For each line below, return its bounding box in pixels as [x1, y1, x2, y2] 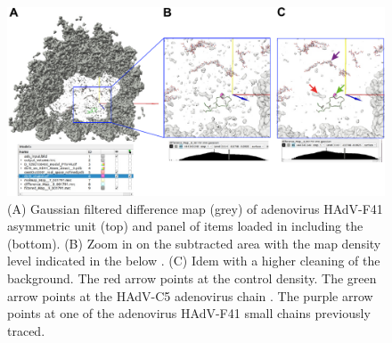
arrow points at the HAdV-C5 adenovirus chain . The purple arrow [7, 286, 373, 305]
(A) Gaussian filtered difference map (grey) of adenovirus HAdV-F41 [7, 199, 383, 217]
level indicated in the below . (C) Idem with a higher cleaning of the [7, 251, 380, 270]
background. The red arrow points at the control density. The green [7, 268, 377, 287]
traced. [7, 321, 45, 339]
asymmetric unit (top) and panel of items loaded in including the [7, 216, 363, 235]
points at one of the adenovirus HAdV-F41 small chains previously [7, 304, 371, 323]
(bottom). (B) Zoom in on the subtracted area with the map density [7, 233, 381, 252]
